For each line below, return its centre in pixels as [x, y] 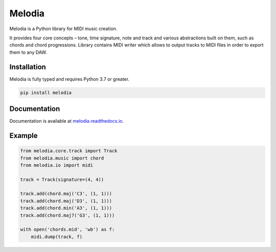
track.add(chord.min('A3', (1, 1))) [66, 208]
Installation [28, 67]
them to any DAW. [28, 52]
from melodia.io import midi [57, 165]
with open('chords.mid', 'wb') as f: [67, 230]
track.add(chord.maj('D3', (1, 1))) [66, 201]
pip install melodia [46, 93]
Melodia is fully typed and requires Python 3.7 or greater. [70, 79]
